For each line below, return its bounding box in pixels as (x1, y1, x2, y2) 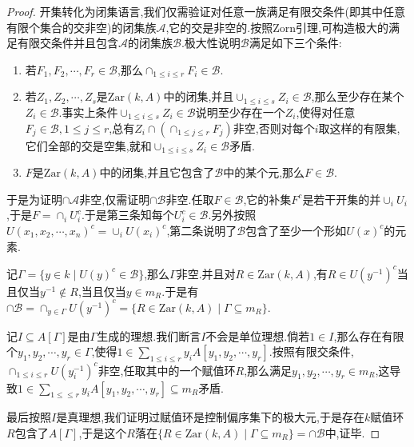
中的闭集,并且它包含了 (99, 164, 215, 181)
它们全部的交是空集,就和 (25, 137, 152, 154)
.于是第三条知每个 (81, 206, 174, 223)
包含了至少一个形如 (245, 222, 347, 238)
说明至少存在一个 (195, 103, 285, 120)
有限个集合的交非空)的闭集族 (6, 18, 157, 35)
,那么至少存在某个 (311, 88, 404, 105)
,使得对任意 (296, 103, 356, 120)
